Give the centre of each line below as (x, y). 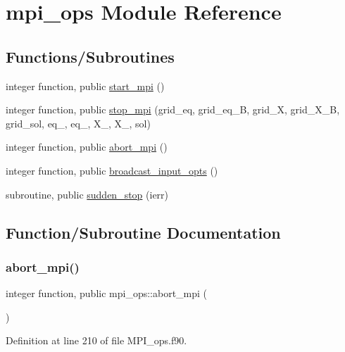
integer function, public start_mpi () (85, 86)
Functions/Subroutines (90, 56)
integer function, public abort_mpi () (87, 147)
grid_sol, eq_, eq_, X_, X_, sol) (78, 123)
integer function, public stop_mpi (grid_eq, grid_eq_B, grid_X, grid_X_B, (173, 109)
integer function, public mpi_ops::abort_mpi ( (107, 293)
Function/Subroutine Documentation (143, 232)
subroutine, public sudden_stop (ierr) (87, 194)
